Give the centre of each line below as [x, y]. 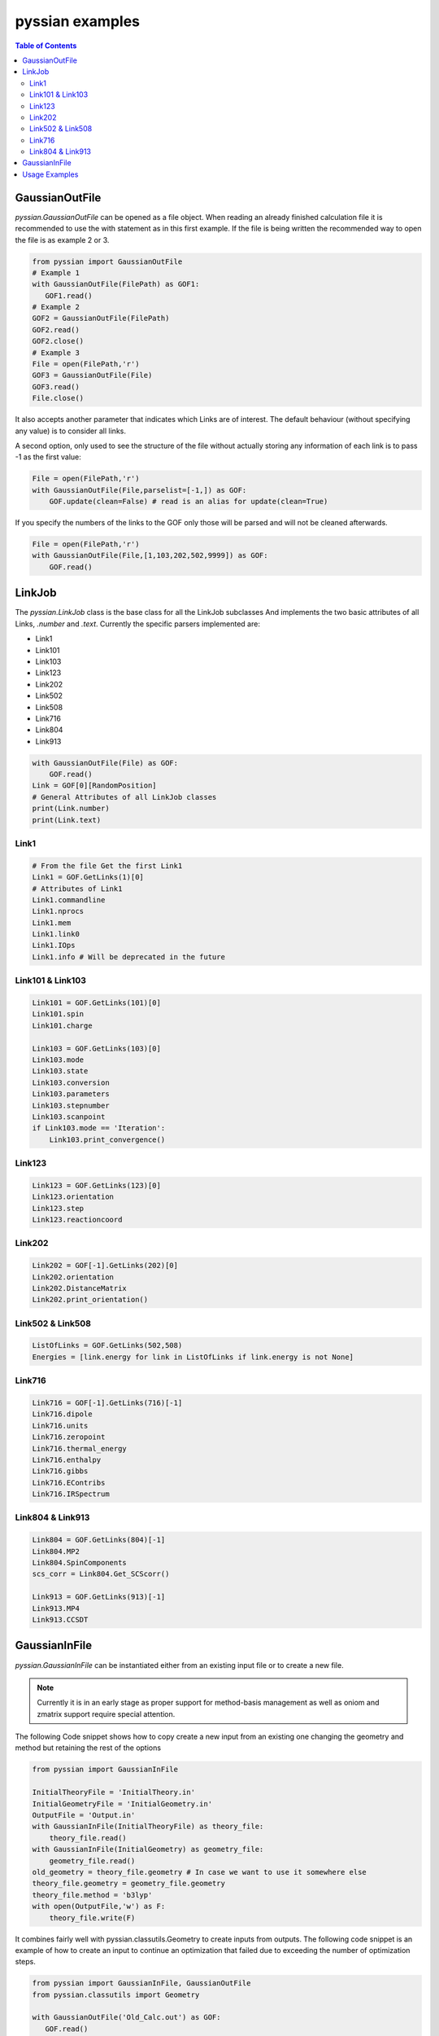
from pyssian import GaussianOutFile [107, 261]
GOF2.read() [56, 329]
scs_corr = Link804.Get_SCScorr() [101, 1574]
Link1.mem [52, 923]
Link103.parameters [71, 1094]
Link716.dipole [62, 1414]
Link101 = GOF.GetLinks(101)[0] [97, 1003]
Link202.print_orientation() [90, 1300]
